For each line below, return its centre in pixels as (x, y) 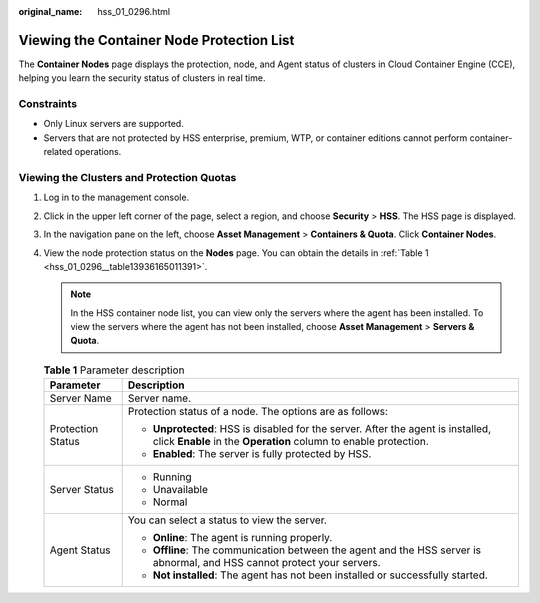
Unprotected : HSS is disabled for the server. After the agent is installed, (322, 429)
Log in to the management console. (116, 197)
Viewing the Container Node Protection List (156, 40)
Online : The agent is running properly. (242, 538)
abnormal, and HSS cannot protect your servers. (266, 563)
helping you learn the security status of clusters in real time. (142, 78)
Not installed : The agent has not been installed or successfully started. (320, 575)
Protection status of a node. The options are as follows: (258, 412)
